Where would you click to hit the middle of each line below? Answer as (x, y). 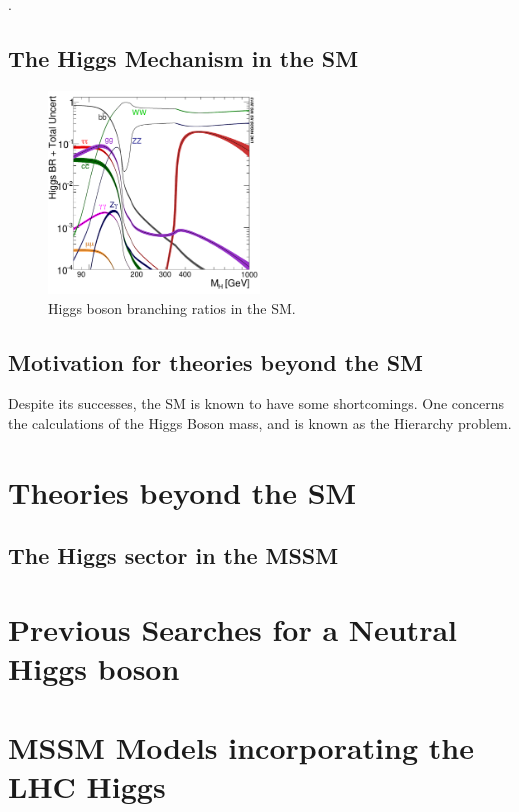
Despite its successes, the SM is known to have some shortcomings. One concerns (256, 403)
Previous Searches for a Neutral (232, 629)
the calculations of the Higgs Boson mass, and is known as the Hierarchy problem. (260, 423)
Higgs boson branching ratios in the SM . (172, 307)
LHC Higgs (87, 785)
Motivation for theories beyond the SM (216, 361)
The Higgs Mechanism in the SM (183, 57)
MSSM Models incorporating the (241, 746)
